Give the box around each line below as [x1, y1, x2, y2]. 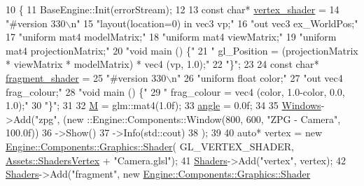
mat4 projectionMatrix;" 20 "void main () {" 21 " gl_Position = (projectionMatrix [6, 43, 358, 57]
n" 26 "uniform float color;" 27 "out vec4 [171, 70, 343, 85]
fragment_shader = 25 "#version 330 [6, 70, 167, 85]
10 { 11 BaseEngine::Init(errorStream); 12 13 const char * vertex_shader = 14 [6, 2, 339, 16]
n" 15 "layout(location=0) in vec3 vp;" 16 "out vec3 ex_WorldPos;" [71, 15, 358, 30]
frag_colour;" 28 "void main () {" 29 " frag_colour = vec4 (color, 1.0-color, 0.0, [6, 84, 345, 99]
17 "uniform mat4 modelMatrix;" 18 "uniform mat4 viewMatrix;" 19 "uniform [6, 29, 337, 44]
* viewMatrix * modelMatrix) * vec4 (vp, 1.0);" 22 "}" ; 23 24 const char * [6, 57, 319, 71]
